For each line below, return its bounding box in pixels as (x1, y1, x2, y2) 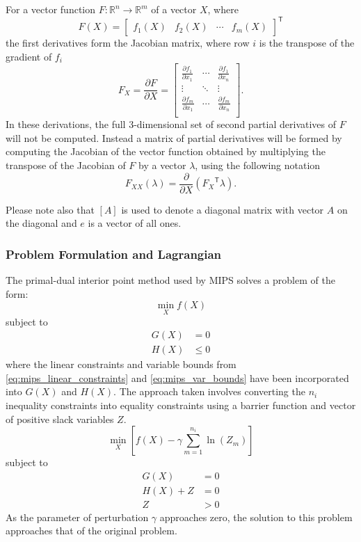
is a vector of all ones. (88, 216, 182, 230)
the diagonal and (6, 216, 77, 230)
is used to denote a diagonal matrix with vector (121, 202, 324, 216)
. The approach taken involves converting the (113, 384, 305, 399)
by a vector (138, 158, 186, 173)
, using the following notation (195, 158, 321, 173)
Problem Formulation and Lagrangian (6, 245, 222, 262)
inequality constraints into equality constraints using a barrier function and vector (6, 397, 356, 412)
